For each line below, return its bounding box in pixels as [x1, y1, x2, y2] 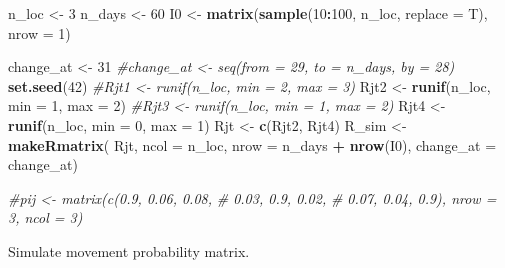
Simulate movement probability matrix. [8, 240, 250, 261]
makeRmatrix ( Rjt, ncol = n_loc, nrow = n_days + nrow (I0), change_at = [8, 134, 497, 155]
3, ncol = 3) [8, 207, 83, 228]
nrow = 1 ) [8, 22, 71, 43]
